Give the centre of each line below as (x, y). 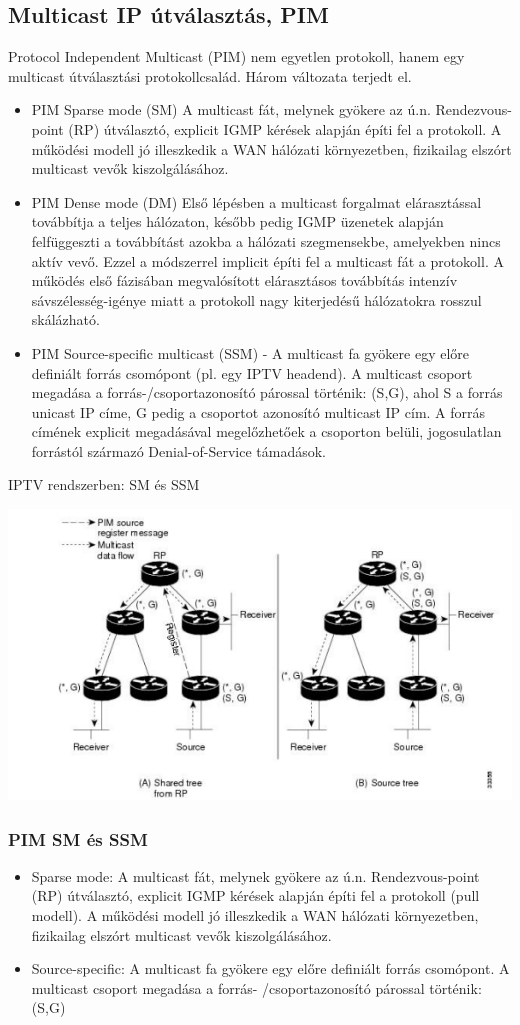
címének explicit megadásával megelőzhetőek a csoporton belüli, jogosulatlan (266, 431)
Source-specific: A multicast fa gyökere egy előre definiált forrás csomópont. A (270, 968)
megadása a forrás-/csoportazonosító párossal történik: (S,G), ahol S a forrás (267, 392)
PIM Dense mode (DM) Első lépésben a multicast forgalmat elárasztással (256, 201)
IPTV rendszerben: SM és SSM (104, 484)
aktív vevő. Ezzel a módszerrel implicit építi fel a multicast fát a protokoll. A (267, 260)
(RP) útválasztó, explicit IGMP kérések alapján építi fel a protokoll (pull (255, 895)
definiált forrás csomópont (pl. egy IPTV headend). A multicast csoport (252, 372)
